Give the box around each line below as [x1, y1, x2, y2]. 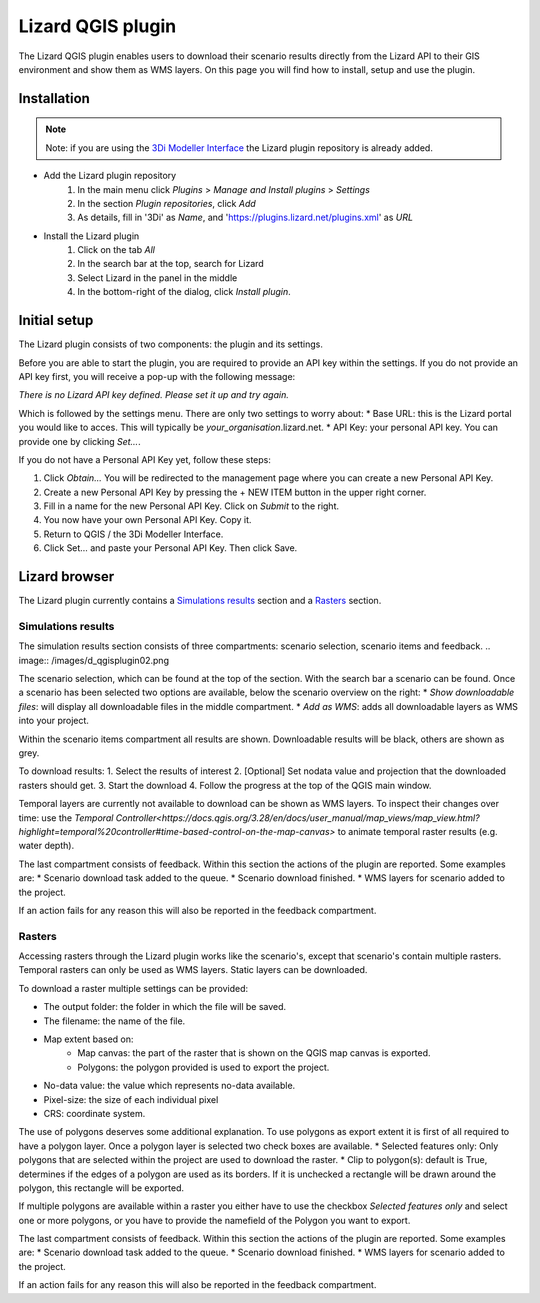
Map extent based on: [43, 1033, 134, 1045]
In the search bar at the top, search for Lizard [77, 258, 264, 270]
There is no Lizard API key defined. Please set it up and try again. [18, 389, 289, 401]
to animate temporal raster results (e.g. [337, 825, 499, 837]
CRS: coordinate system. [43, 1107, 146, 1119]
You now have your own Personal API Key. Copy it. [43, 514, 252, 526]
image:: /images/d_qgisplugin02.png [18, 654, 170, 666]
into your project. [18, 715, 90, 727]
